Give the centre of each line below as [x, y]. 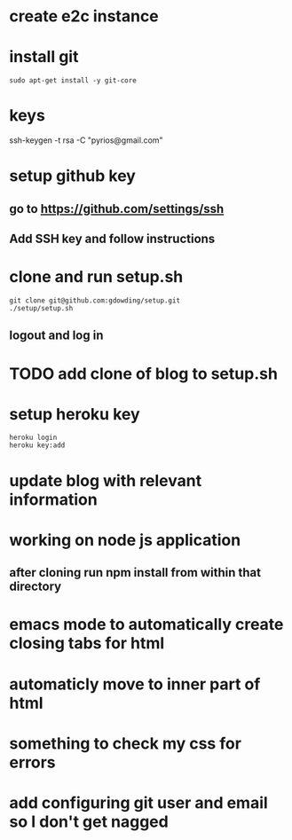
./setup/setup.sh [41, 308]
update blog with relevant [106, 480]
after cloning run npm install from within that [135, 573]
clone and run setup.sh [96, 277]
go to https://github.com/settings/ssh [117, 209]
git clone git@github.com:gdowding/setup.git [95, 300]
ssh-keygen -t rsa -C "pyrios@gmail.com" [86, 140]
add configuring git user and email [138, 803]
